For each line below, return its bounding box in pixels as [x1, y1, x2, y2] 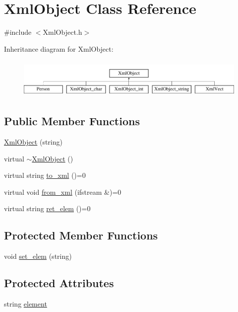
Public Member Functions [4, 113, 140, 129]
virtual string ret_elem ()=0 [4, 203, 91, 214]
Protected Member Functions [4, 228, 158, 243]
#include [4, 27, 32, 37]
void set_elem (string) [4, 251, 72, 261]
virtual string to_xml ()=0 [4, 170, 86, 180]
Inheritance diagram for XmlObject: [4, 43, 114, 54]
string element [4, 299, 47, 309]
